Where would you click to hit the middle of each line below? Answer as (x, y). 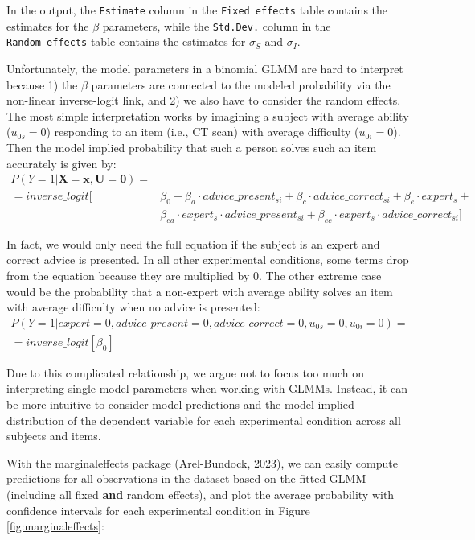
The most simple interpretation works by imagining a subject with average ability (208, 115)
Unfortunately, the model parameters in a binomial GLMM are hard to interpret (205, 68)
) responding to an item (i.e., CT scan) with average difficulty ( (203, 132)
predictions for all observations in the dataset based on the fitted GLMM (186, 478)
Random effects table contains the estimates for (126, 41)
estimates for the (48, 25)
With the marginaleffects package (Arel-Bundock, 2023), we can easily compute (202, 462)
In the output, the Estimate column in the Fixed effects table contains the (197, 10)
